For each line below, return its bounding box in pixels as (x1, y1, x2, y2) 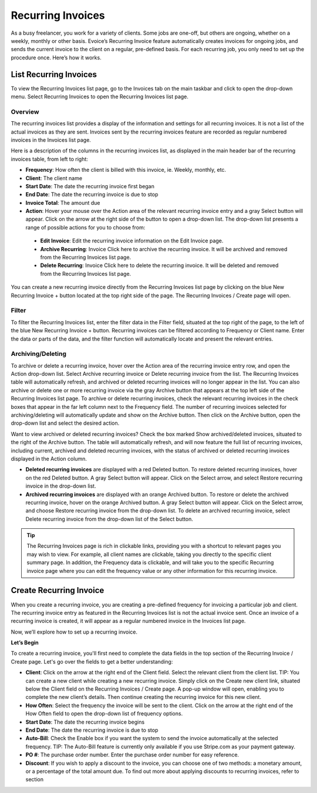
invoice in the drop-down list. (25, 482, 96, 489)
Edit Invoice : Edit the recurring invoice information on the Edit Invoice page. (40, 237, 224, 244)
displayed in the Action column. (11, 455, 87, 462)
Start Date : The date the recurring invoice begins (25, 718, 145, 725)
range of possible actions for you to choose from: (25, 224, 146, 231)
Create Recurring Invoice (11, 585, 104, 595)
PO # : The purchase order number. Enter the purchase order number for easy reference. (25, 751, 240, 758)
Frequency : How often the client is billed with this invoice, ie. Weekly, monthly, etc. (25, 166, 226, 174)
